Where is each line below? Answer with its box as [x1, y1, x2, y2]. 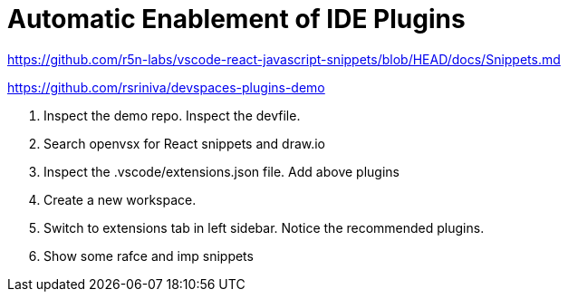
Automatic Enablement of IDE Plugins [7, 4, 466, 34]
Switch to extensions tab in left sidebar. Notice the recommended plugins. [43, 219, 485, 236]
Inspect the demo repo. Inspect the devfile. [43, 107, 301, 123]
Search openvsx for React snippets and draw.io [43, 135, 326, 151]
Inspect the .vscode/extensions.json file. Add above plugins [43, 163, 400, 179]
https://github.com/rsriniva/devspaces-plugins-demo [7, 79, 325, 95]
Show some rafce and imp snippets [43, 247, 254, 264]
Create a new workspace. [43, 191, 197, 207]
